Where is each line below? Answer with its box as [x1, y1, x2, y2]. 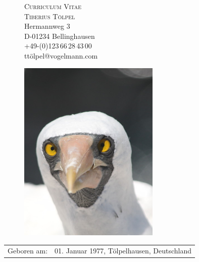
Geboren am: [8, 245, 48, 256]
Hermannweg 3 [24, 21, 70, 31]
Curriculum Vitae [24, 1, 82, 11]
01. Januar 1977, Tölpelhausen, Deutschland [55, 245, 192, 256]
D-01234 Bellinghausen [24, 30, 95, 41]
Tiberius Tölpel [24, 11, 75, 21]
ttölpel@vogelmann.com [24, 50, 98, 61]
